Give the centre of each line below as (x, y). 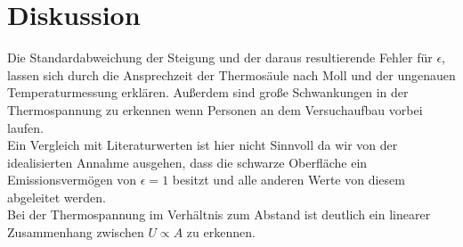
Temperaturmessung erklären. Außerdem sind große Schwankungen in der (208, 92)
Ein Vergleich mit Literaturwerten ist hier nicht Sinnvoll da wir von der (203, 145)
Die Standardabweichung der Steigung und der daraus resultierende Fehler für (220, 58)
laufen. (25, 127)
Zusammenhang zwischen (76, 232)
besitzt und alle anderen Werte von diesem (288, 180)
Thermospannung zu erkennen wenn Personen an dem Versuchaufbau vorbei (215, 109)
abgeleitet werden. (57, 197)
